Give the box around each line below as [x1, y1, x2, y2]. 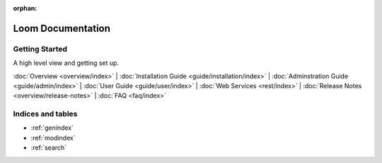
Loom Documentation [13, 22, 111, 35]
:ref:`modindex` [30, 133, 76, 142]
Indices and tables [13, 109, 78, 119]
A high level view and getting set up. [13, 59, 120, 67]
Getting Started [13, 44, 67, 54]
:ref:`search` [30, 143, 67, 152]
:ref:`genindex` [30, 123, 74, 132]
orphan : [13, 4, 37, 12]
